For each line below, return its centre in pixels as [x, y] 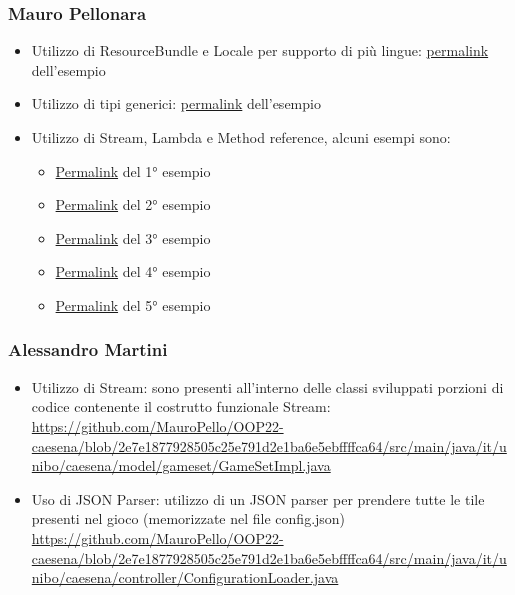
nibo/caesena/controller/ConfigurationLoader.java [185, 577]
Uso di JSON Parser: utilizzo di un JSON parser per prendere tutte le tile [258, 498]
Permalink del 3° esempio [133, 237]
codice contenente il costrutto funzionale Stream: [181, 406]
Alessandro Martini [88, 349]
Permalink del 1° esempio [133, 170]
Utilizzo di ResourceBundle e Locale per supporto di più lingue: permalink [260, 50]
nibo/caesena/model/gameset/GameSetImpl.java [181, 465]
